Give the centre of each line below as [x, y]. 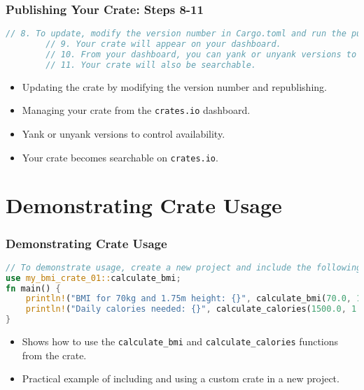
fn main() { [33, 288]
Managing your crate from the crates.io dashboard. [136, 110]
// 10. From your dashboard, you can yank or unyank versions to [201, 54]
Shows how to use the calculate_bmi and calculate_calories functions [180, 341]
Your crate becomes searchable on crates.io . [120, 157]
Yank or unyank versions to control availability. [124, 133]
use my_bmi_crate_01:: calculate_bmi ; [93, 278]
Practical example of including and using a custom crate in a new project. [181, 378]
